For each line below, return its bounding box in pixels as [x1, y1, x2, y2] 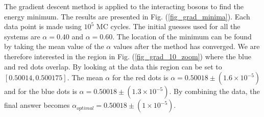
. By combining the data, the [169, 86, 260, 97]
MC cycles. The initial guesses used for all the [96, 21, 241, 32]
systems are [4, 31, 40, 41]
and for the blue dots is [4, 86, 77, 97]
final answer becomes [4, 100, 70, 110]
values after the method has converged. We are [113, 41, 260, 52]
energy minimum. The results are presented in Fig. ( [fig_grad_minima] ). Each [4, 11, 250, 21]
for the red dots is [112, 72, 169, 83]
